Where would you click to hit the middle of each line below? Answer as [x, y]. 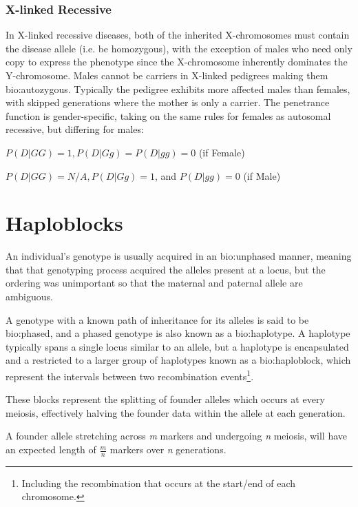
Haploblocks [64, 223]
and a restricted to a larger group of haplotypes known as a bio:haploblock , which [178, 360]
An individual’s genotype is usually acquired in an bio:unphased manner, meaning [179, 256]
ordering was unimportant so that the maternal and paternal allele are [154, 283]
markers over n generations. [168, 449]
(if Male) [262, 175]
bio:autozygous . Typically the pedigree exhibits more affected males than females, [178, 89]
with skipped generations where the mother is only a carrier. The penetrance [168, 102]
